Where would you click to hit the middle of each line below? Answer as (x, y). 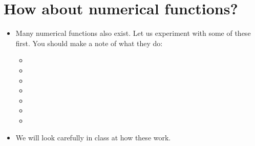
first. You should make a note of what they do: (89, 43)
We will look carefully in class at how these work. (93, 138)
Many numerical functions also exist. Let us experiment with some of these (133, 33)
